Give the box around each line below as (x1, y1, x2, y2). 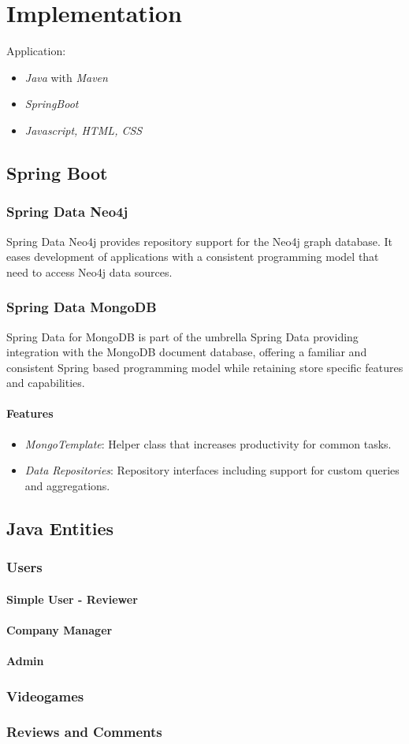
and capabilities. (6, 374, 85, 391)
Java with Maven (24, 69, 108, 85)
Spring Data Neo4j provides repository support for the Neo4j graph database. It (6, 232, 393, 249)
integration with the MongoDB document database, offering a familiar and (6, 344, 367, 360)
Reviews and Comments (6, 722, 162, 742)
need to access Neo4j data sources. (6, 263, 173, 280)
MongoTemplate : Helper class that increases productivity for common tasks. (24, 435, 392, 452)
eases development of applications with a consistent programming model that (6, 248, 379, 265)
